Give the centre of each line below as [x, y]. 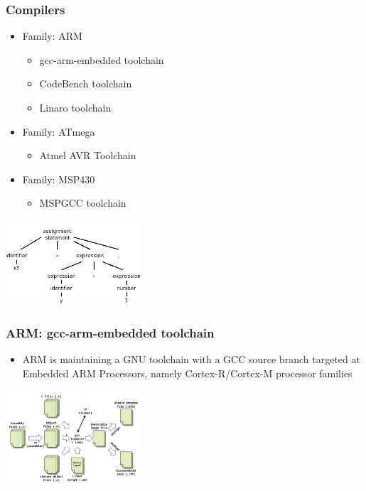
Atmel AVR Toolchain [88, 155]
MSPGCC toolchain [83, 203]
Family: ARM [52, 36]
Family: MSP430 [59, 179]
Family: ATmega [59, 131]
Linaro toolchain [75, 107]
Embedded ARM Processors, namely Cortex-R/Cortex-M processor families [187, 373]
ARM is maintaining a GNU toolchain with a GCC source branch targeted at [191, 359]
